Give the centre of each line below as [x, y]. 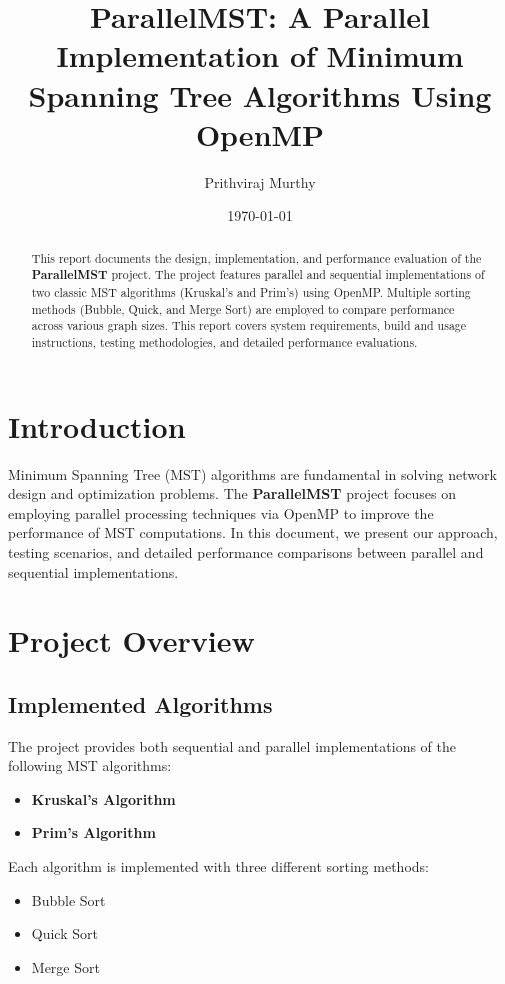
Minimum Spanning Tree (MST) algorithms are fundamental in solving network [252, 473]
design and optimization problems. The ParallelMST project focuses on [232, 493]
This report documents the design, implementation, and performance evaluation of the [256, 257]
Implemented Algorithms [140, 703]
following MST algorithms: [90, 765]
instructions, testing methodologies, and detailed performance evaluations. [224, 341]
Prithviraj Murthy [260, 181]
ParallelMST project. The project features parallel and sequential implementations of [258, 275]
